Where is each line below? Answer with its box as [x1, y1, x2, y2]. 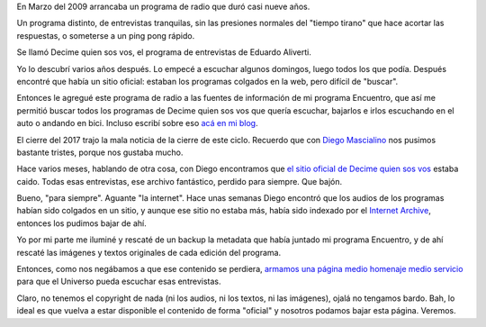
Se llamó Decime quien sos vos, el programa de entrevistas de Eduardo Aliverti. [16, 47, 312, 58]
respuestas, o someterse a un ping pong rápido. [16, 30, 195, 41]
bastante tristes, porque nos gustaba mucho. [16, 147, 184, 158]
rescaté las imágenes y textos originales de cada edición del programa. [16, 247, 282, 258]
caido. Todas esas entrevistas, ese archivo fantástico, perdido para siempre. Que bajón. [16, 176, 343, 186]
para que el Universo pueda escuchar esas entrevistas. [16, 276, 221, 287]
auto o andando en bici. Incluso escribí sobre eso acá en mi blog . [16, 118, 258, 129]
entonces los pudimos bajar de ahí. [16, 217, 148, 229]
